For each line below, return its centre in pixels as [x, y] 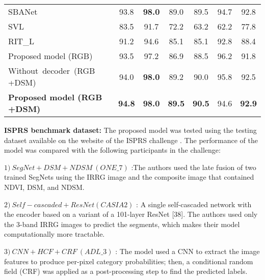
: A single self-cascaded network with [194, 204]
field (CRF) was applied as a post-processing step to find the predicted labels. [126, 271]
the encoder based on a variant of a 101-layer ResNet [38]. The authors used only [131, 214]
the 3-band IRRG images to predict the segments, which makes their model [122, 224]
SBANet [23, 11]
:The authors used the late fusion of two [194, 167]
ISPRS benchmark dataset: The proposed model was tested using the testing [130, 130]
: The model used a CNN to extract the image [188, 251]
